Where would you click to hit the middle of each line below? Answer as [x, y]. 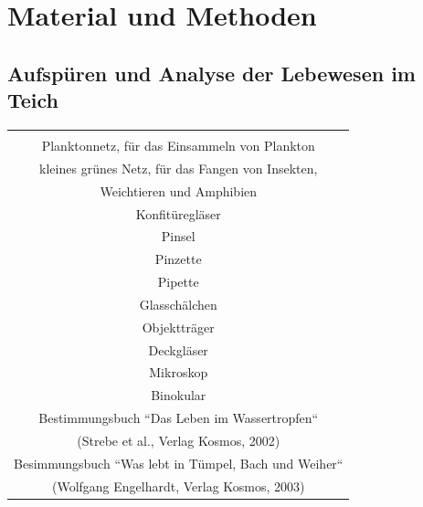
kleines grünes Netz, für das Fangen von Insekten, [179, 168]
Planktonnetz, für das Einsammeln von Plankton [178, 145]
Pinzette [178, 259]
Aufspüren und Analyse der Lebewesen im [211, 73]
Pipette [178, 282]
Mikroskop [179, 372]
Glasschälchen [178, 304]
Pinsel [178, 236]
